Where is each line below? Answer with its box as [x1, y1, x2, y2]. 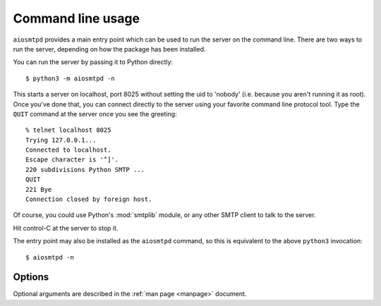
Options [13, 271, 49, 283]
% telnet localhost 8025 [25, 126, 111, 134]
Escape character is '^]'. [25, 156, 119, 164]
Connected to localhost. [25, 146, 111, 154]
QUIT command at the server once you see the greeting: [13, 109, 177, 118]
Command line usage [13, 11, 140, 26]
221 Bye [25, 185, 52, 193]
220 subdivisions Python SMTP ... [25, 166, 145, 173]
